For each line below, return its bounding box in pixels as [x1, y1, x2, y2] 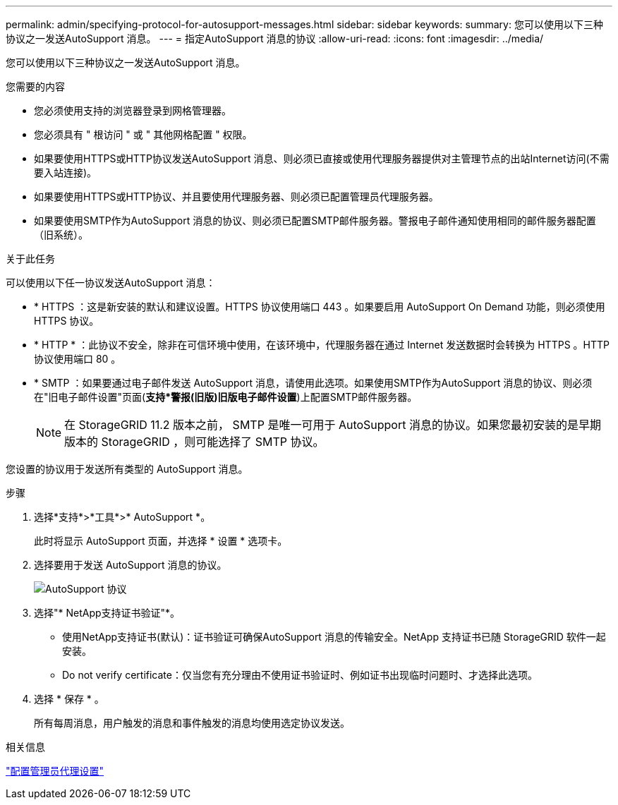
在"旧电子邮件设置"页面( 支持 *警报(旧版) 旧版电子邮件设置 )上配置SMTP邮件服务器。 [34, 391, 418, 403]
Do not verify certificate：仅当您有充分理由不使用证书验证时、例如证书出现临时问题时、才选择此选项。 [62, 669, 538, 681]
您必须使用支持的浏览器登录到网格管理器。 [34, 104, 231, 116]
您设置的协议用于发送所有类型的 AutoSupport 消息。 [6, 463, 248, 475]
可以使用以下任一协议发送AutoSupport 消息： [6, 277, 216, 289]
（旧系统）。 [34, 229, 88, 241]
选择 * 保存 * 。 [34, 693, 104, 705]
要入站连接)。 [34, 167, 97, 178]
